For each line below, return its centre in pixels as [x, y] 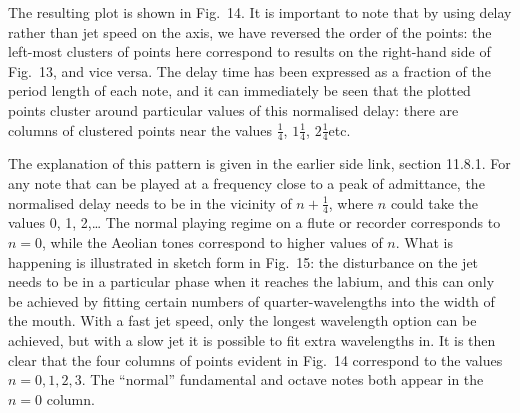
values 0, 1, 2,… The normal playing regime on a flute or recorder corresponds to [254, 222]
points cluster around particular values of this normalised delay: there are [233, 109]
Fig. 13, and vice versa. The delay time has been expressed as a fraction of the [249, 70]
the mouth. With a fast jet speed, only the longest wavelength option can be [242, 320]
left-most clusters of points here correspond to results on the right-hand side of [249, 51]
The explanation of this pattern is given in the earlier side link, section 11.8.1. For [259, 163]
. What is [424, 242]
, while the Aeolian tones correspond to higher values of [212, 242]
